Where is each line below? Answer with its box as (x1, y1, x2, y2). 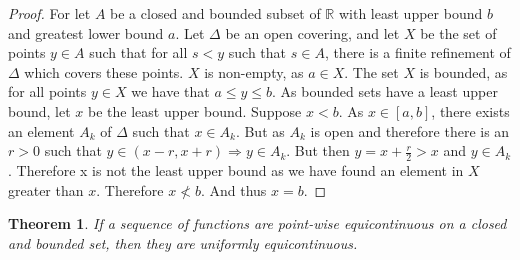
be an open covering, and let (225, 22, 400, 43)
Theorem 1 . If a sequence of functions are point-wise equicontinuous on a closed (8, 213, 507, 234)
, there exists (431, 100, 510, 121)
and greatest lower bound (8, 22, 164, 43)
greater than (8, 179, 84, 200)
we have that (131, 81, 210, 102)
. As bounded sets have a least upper (272, 81, 498, 102)
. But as (235, 120, 285, 141)
